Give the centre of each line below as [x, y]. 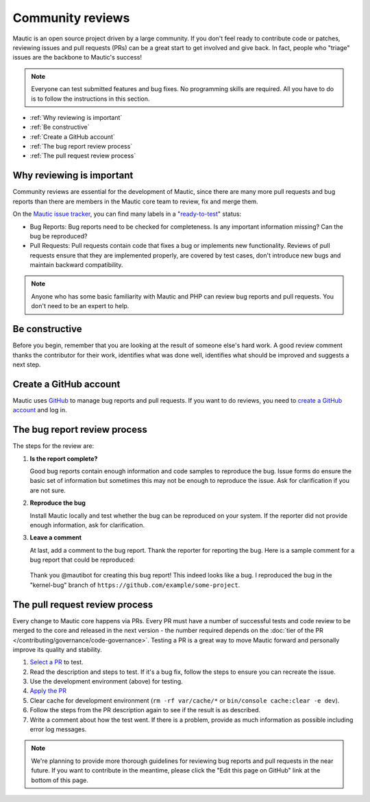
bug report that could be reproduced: [82, 560]
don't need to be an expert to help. [80, 306]
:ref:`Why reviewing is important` [76, 117]
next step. [27, 364]
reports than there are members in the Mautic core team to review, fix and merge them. [135, 201]
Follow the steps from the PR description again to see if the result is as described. [145, 710]
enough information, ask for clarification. [87, 525]
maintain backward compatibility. [76, 265]
